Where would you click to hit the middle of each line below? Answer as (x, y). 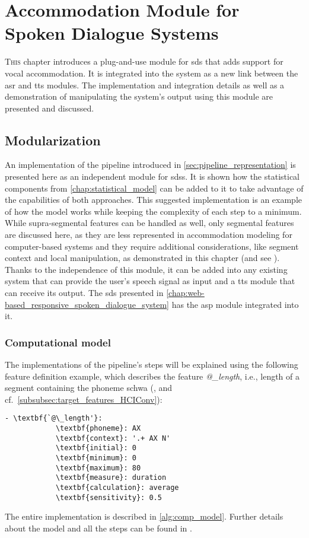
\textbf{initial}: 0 (96, 448)
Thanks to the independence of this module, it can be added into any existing (146, 269)
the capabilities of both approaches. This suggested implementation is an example (153, 200)
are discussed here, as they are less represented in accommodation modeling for (149, 235)
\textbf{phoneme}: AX (98, 429)
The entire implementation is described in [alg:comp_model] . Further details (144, 516)
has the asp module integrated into (235, 304)
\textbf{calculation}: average (117, 487)
